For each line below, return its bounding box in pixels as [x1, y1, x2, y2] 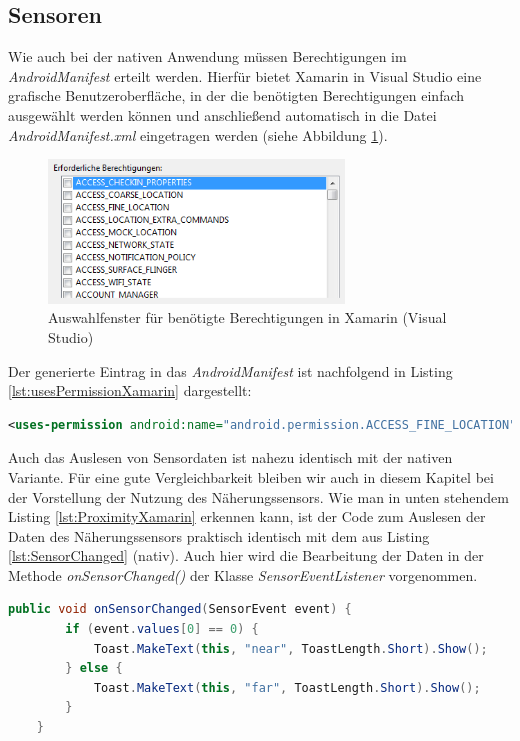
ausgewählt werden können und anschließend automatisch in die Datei [8, 104, 437, 125]
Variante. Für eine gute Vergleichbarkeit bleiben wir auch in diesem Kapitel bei [8, 466, 494, 487]
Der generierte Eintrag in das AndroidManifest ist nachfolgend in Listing [8, 360, 453, 381]
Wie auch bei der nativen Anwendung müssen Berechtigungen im [8, 46, 407, 67]
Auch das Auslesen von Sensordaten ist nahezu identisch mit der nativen [8, 447, 453, 468]
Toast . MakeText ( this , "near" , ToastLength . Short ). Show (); [93, 641, 488, 656]
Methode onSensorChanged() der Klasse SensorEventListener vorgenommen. [8, 564, 478, 585]
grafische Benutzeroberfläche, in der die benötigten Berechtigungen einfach [8, 85, 465, 106]
